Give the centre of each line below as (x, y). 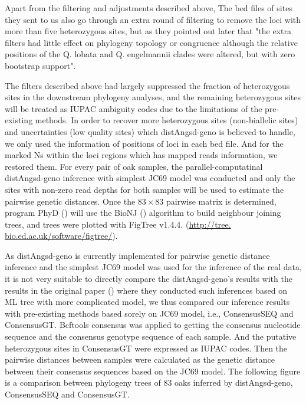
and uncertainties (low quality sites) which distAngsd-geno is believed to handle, (150, 131)
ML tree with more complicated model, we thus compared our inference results (147, 302)
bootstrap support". (40, 65)
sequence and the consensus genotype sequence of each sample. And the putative (151, 336)
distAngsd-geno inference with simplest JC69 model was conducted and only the (150, 178)
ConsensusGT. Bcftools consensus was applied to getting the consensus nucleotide (153, 325)
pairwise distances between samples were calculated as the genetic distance (140, 359)
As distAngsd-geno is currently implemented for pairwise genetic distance (137, 255)
